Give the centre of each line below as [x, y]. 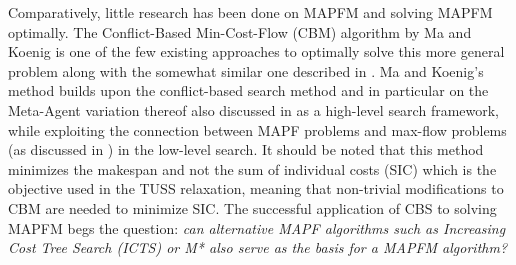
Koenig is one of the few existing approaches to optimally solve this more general [256, 51]
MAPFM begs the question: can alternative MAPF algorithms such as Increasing [257, 227]
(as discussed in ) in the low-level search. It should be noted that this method [246, 149]
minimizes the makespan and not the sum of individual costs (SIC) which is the [252, 168]
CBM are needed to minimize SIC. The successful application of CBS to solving [252, 207]
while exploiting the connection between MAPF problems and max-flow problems [257, 129]
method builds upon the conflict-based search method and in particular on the [248, 90]
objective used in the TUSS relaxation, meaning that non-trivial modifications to [256, 188]
